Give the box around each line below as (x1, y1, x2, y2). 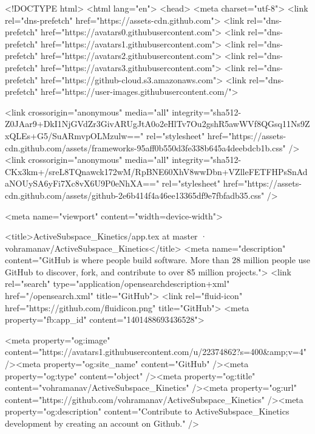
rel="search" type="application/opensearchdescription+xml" (5, 277, 230, 290)
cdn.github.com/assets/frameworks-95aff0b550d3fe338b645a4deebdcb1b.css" (5, 141, 286, 154)
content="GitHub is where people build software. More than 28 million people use (5, 253, 311, 266)
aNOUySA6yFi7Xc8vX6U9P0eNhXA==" (5, 177, 160, 190)
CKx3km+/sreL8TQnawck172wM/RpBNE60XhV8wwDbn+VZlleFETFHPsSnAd (5, 165, 308, 177)
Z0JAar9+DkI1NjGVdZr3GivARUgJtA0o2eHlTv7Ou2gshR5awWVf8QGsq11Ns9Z (5, 117, 310, 130)
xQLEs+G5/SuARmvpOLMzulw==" (5, 129, 144, 142)
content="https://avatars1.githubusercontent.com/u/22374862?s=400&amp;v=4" (5, 345, 307, 358)
